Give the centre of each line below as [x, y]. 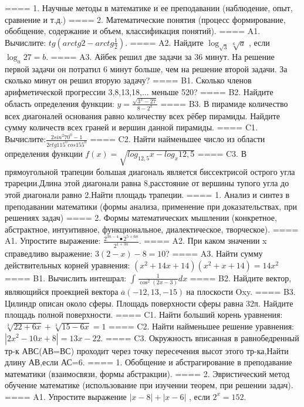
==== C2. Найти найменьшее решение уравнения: [201, 326]
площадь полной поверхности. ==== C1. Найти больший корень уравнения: [144, 314]
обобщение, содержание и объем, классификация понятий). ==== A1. [133, 31]
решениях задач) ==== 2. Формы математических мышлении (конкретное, [141, 218]
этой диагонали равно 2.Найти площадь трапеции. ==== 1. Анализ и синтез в [147, 194]
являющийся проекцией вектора [62, 292]
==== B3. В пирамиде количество [224, 103]
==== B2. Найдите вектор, [241, 277]
